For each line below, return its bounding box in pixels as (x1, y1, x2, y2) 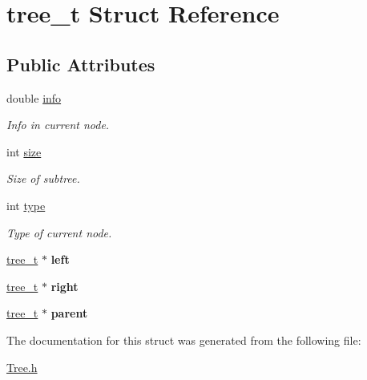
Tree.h (6, 358, 38, 375)
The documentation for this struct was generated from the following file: (6, 331, 361, 348)
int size (6, 143, 42, 160)
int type (6, 196, 46, 213)
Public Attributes (6, 51, 155, 76)
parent (50, 305, 88, 321)
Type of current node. (6, 224, 112, 241)
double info (6, 89, 62, 106)
